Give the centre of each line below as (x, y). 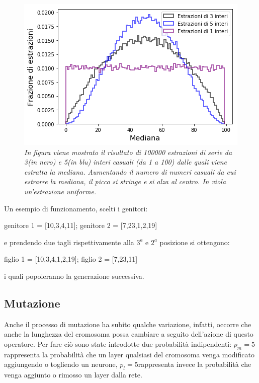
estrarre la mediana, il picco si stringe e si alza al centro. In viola (125, 181)
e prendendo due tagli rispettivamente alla (69, 242)
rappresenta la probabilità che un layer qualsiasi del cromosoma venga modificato (129, 354)
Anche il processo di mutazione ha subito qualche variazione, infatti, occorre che (128, 324)
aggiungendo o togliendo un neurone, (61, 364)
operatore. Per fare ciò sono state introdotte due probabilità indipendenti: (118, 343)
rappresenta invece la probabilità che (195, 364)
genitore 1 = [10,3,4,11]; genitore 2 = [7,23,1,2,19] (81, 225)
